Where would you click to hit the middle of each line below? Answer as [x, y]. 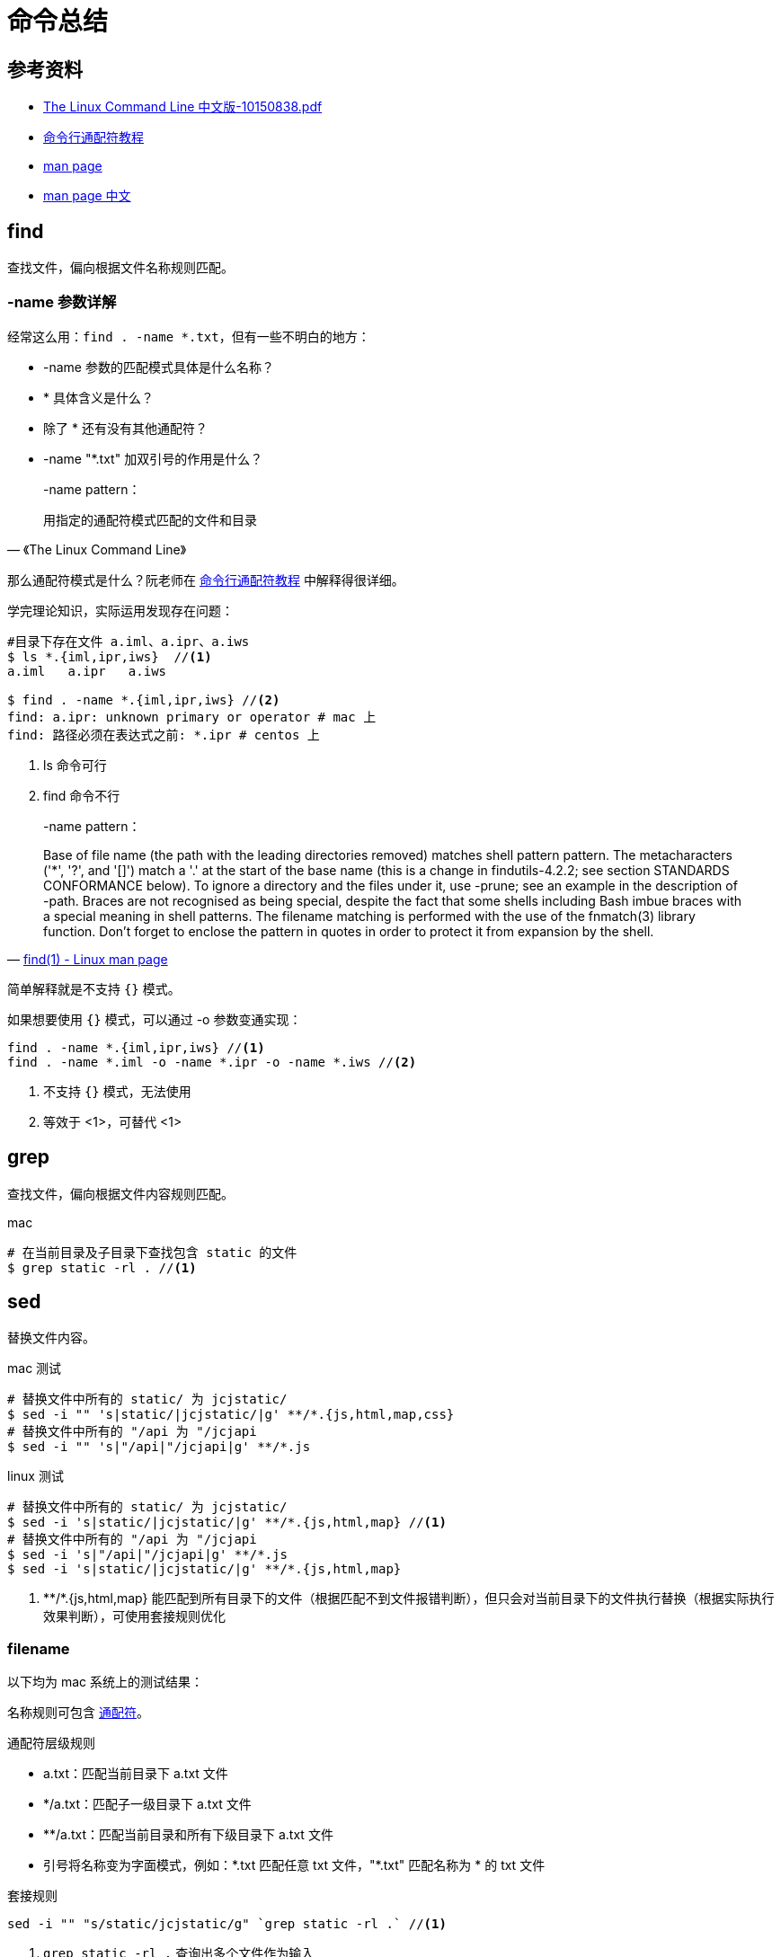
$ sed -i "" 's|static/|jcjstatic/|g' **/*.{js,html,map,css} [231, 1415]
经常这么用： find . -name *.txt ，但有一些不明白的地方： [189, 336]
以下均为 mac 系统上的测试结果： [105, 1682]
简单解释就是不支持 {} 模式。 [94, 988]
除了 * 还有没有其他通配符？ [125, 428]
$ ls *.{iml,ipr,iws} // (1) [110, 656]
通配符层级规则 [51, 1743]
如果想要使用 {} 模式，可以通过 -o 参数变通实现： [155, 1019]
